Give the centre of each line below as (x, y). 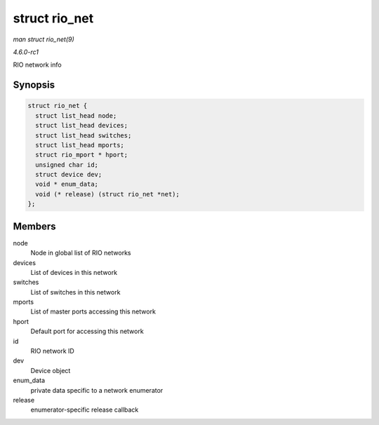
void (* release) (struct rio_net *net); (108, 194)
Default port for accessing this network (87, 331)
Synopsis (34, 85)
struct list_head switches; (84, 135)
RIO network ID (53, 351)
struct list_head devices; (82, 126)
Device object (51, 370)
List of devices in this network (74, 272)
